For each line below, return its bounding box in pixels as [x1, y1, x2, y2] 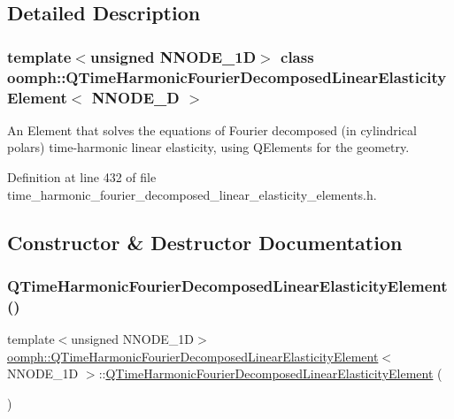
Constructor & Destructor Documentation [7, 228, 403, 255]
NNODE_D [91, 86, 180, 108]
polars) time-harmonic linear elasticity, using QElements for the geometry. [7, 138, 410, 156]
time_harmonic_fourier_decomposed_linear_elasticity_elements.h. [7, 185, 377, 203]
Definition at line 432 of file [7, 168, 157, 187]
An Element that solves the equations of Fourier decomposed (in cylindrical [7, 120, 417, 139]
